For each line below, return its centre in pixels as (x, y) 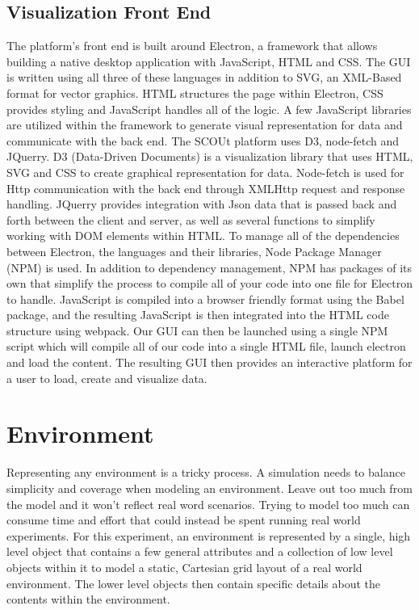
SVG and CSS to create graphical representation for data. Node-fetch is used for (205, 172)
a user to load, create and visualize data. (107, 378)
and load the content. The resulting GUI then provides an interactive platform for (209, 362)
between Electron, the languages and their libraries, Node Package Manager (194, 251)
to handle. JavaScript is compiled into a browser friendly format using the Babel (205, 299)
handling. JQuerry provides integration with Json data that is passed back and (202, 204)
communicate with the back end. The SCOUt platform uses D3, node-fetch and (203, 140)
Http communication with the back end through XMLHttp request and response (206, 188)
